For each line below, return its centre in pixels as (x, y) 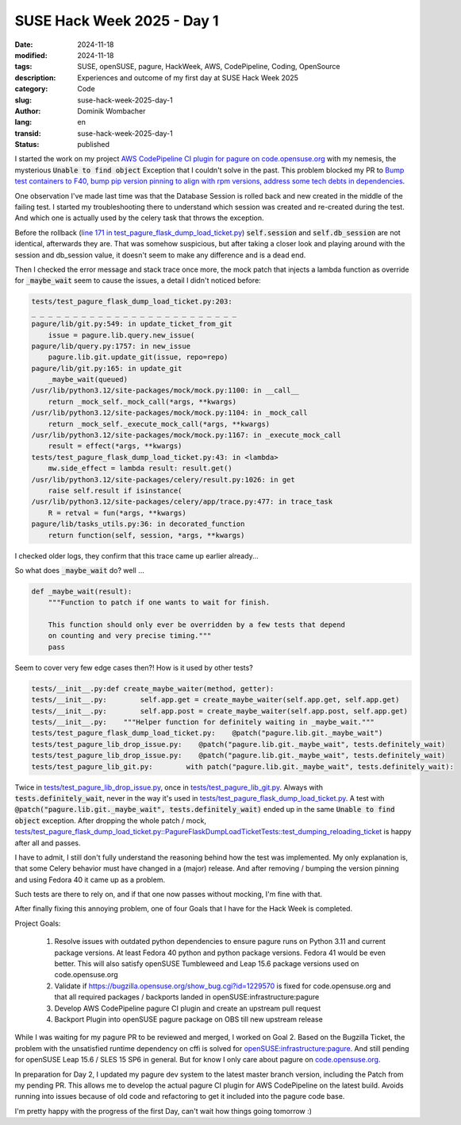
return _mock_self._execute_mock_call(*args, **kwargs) (159, 424)
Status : (27, 145)
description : (35, 77)
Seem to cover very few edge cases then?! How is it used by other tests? (134, 667)
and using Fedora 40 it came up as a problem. (90, 880)
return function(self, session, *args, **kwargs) (146, 535)
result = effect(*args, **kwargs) (115, 446)
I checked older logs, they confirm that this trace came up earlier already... (137, 555)
